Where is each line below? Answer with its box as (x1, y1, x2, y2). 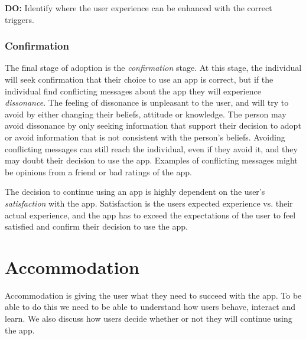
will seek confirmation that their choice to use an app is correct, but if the (5, 73, 274, 85)
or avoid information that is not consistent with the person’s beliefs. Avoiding (5, 130, 285, 143)
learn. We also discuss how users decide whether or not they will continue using (5, 312, 292, 325)
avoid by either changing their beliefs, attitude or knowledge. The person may (5, 107, 287, 120)
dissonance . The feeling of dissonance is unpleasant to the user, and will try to (5, 96, 289, 109)
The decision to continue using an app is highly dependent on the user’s (5, 185, 265, 198)
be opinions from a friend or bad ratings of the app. (5, 165, 192, 178)
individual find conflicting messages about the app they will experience (5, 84, 261, 97)
